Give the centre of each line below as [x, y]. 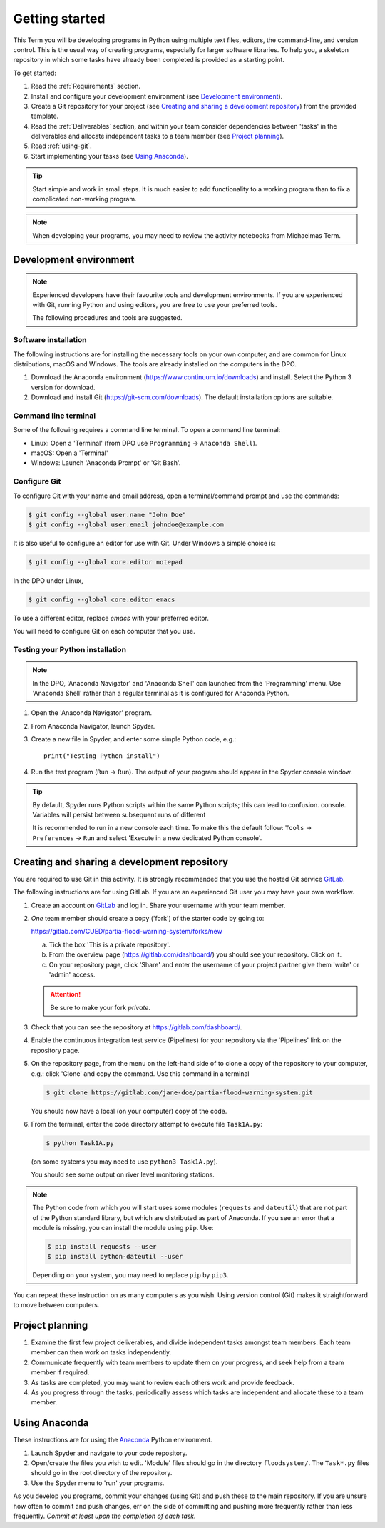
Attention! [66, 994]
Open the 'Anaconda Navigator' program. [92, 713]
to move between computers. [56, 1305]
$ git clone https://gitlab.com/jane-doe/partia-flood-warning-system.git [180, 1092]
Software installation [50, 340]
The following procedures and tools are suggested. [107, 318]
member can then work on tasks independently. [101, 1352]
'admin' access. [72, 974]
